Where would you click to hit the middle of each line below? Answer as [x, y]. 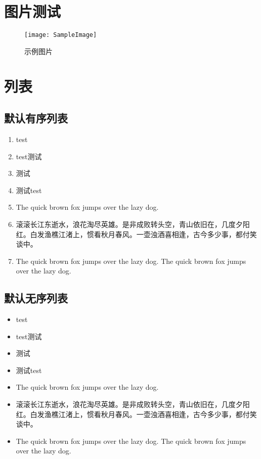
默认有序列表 [36, 118]
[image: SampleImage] [61, 35]
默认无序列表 [36, 298]
